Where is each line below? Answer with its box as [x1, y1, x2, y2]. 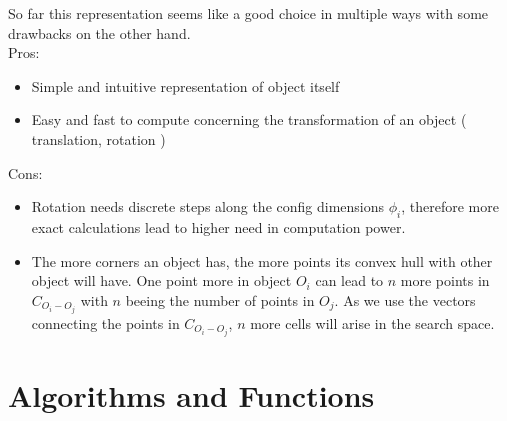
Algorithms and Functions [8, 375, 375, 416]
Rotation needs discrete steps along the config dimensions [31, 196, 385, 217]
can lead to [315, 270, 384, 291]
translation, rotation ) [31, 128, 166, 149]
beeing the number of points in [125, 289, 315, 310]
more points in [400, 270, 490, 291]
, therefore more [401, 196, 499, 217]
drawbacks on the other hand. [8, 22, 191, 43]
